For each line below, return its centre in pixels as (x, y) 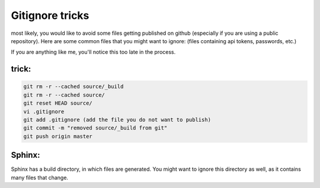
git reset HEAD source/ (58, 103)
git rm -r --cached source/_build (73, 87)
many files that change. (39, 177)
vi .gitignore (44, 111)
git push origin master (58, 136)
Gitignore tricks (50, 15)
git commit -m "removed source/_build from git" (95, 128)
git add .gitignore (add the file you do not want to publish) (117, 119)
